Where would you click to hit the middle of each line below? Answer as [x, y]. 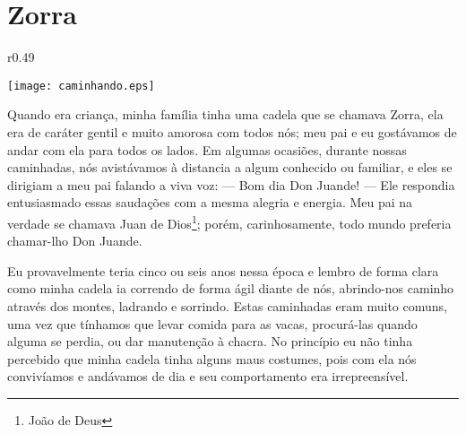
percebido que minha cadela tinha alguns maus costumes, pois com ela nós [212, 358]
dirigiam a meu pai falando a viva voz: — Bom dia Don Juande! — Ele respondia [231, 184]
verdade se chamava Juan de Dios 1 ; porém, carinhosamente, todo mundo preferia [229, 221]
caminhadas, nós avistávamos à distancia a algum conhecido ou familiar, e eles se [230, 167]
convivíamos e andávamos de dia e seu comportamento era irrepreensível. [208, 376]
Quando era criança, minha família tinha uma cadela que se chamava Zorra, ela [225, 114]
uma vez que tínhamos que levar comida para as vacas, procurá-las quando [212, 323]
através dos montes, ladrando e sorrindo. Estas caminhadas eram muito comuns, [227, 305]
